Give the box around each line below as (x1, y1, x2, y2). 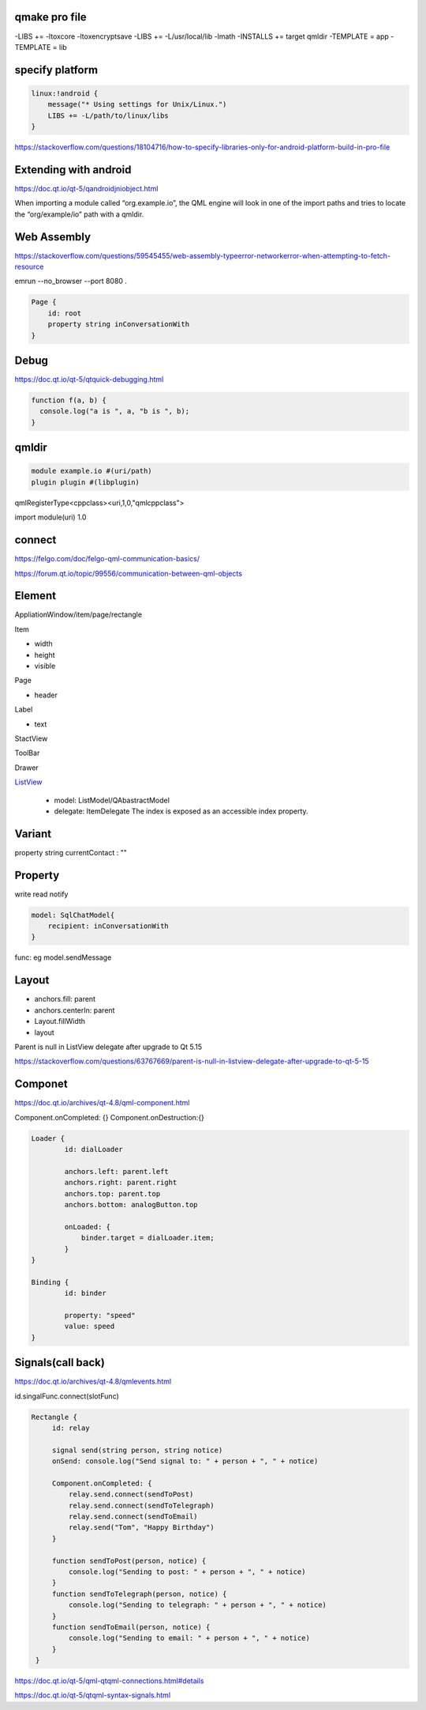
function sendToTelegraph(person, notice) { (51, 1589, 227, 1599)
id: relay (51, 1423, 90, 1433)
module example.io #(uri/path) (31, 466, 153, 476)
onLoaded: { (64, 1222, 110, 1231)
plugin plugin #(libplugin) (31, 478, 140, 486)
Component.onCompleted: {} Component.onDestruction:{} (14, 1112, 205, 1122)
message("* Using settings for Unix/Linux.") (47, 100, 227, 109)
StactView (14, 734, 48, 743)
